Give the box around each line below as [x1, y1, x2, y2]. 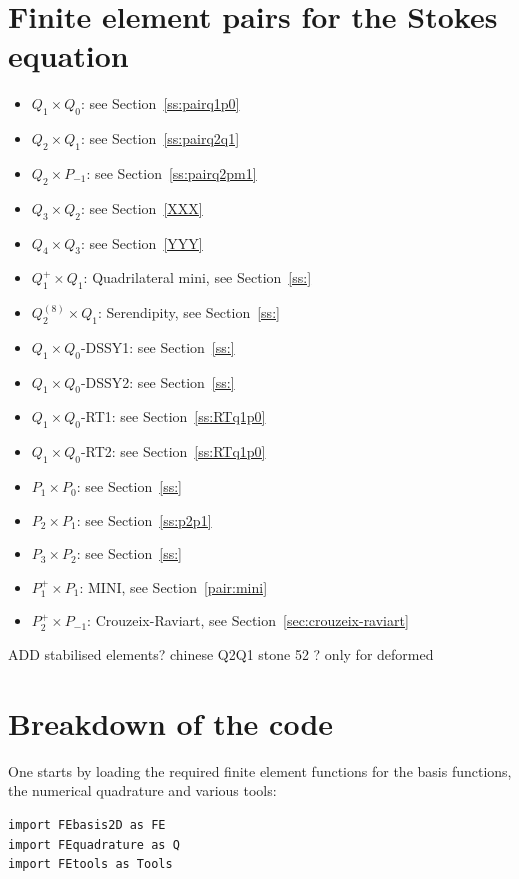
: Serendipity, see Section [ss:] [98, 302, 280, 323]
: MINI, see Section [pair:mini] [79, 576, 268, 597]
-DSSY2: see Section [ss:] [80, 371, 235, 392]
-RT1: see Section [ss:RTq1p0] [80, 406, 266, 427]
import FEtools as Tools [8, 857, 173, 872]
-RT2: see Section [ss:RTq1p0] [80, 441, 266, 462]
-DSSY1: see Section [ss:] [80, 336, 235, 357]
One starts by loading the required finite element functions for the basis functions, [8, 760, 512, 781]
